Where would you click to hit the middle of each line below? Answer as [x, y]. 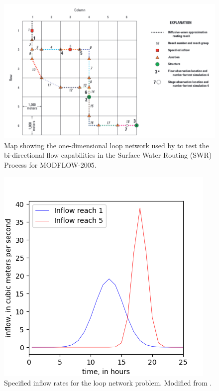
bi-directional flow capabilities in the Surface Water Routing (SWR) [108, 155]
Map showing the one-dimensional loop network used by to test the [107, 145]
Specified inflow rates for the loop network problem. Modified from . [108, 383]
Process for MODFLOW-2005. [50, 165]
